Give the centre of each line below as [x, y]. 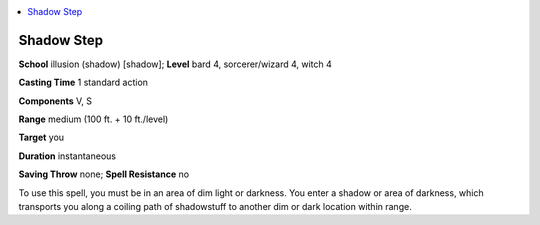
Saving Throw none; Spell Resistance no [104, 174]
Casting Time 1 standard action [83, 82]
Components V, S [55, 101]
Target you [41, 137]
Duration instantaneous [67, 156]
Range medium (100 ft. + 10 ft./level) [93, 119]
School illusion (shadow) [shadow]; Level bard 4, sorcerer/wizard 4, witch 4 [175, 64]
